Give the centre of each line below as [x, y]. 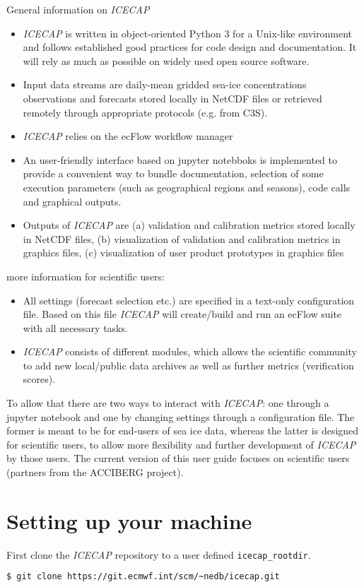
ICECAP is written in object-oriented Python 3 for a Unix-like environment [187, 33]
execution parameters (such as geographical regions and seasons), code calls [187, 187]
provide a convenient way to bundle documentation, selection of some [173, 173]
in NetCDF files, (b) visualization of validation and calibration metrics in [182, 238]
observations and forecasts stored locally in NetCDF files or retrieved [172, 98]
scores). [39, 379]
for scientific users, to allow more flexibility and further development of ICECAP [181, 444]
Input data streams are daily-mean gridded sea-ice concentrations [165, 84]
